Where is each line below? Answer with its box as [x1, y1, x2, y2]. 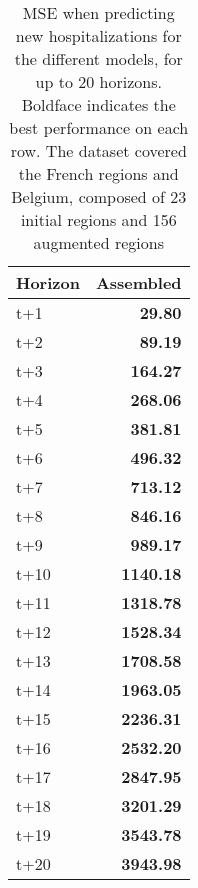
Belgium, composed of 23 [11, 185, 187, 208]
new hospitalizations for [15, 24, 182, 47]
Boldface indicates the [21, 93, 176, 116]
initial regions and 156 [20, 208, 177, 231]
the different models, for [14, 47, 183, 70]
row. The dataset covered [10, 139, 187, 162]
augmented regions [33, 231, 164, 254]
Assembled [95, 271, 182, 294]
